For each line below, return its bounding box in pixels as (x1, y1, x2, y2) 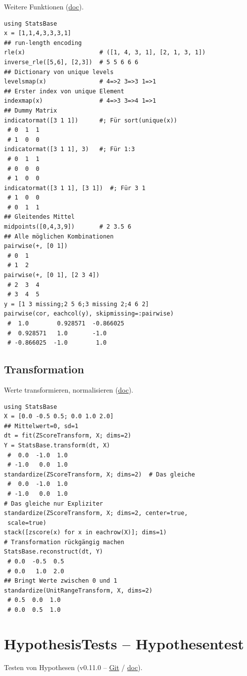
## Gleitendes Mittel (4, 213, 75, 221)
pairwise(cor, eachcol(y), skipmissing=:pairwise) (4, 310, 174, 318)
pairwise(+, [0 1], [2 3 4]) (4, 272, 100, 279)
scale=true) (7, 519, 46, 526)
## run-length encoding (4, 39, 82, 46)
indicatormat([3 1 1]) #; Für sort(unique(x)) (4, 117, 177, 124)
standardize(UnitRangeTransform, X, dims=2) (4, 587, 153, 594)
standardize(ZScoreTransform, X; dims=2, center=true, (4, 510, 188, 517)
